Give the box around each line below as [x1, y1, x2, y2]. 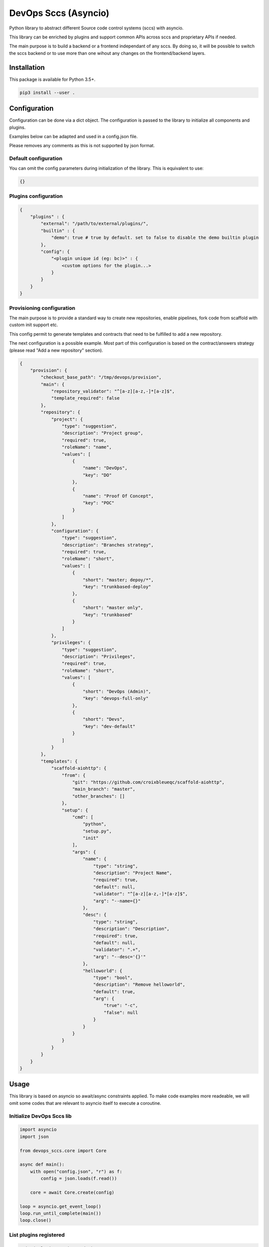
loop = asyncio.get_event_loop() [19, 1204, 102, 1209]
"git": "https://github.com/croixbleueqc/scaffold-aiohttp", [72, 779, 225, 785]
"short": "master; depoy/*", [82, 577, 154, 583]
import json [19, 1134, 49, 1139]
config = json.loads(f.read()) [40, 1176, 117, 1182]
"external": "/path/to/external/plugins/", [40, 221, 149, 226]
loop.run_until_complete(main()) [19, 1211, 102, 1217]
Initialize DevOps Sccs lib [9, 1112, 72, 1119]
